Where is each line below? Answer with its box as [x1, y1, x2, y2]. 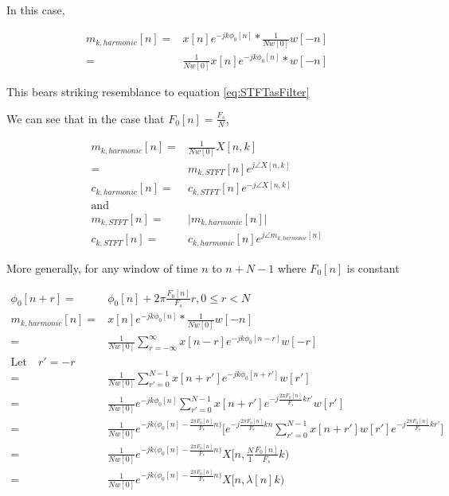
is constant [346, 259, 400, 276]
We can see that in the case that [6, 110, 165, 126]
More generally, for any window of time [6, 259, 198, 276]
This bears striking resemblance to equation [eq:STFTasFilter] [6, 83, 310, 100]
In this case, [6, 2, 65, 17]
